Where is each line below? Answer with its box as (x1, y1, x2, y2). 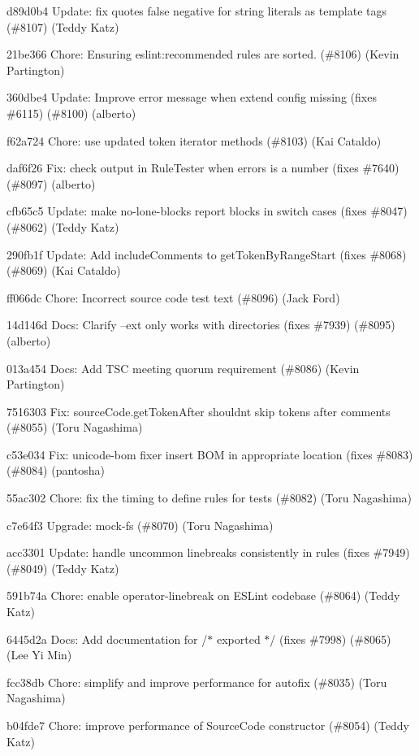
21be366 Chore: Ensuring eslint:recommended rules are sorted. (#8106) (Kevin (6, 46, 400, 63)
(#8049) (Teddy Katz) (6, 559, 119, 576)
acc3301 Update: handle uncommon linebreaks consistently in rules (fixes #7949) (6, 544, 410, 561)
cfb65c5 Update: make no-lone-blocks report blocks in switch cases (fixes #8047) (6, 202, 408, 219)
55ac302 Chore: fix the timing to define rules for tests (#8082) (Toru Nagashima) (6, 489, 412, 506)
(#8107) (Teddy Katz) (6, 18, 119, 35)
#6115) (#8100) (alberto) (6, 104, 136, 121)
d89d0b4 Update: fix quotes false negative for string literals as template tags (6, 2, 387, 19)
